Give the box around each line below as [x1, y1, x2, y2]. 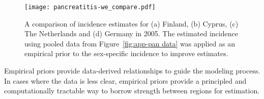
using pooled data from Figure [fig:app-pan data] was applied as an [24, 38, 235, 48]
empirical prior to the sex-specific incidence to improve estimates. [24, 48, 228, 59]
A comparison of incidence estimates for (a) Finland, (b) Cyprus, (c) [24, 18, 239, 29]
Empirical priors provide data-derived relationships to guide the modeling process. [4, 65, 260, 76]
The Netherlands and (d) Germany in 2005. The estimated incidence [24, 28, 238, 39]
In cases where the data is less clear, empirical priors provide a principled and [4, 75, 247, 86]
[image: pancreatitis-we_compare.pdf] [24, 4, 156, 11]
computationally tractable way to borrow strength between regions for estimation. [4, 85, 260, 96]
